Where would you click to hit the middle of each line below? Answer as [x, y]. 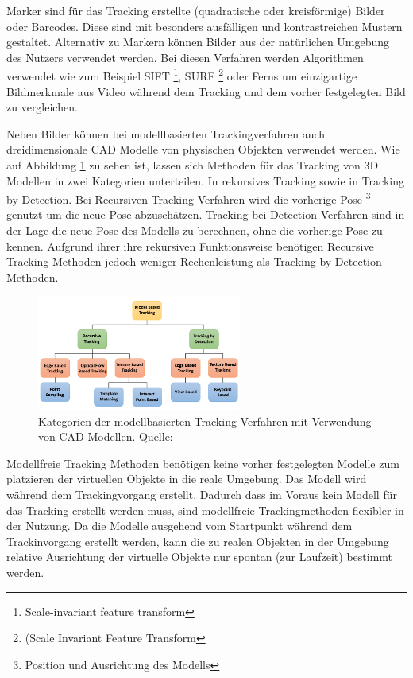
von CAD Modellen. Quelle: [106, 436]
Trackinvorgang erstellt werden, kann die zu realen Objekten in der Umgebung [198, 541]
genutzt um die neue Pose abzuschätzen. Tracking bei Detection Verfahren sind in [206, 214]
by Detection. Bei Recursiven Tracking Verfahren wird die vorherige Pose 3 [189, 198]
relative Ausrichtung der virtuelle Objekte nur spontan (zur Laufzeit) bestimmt [200, 557]
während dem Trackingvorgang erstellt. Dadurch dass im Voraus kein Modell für [202, 494]
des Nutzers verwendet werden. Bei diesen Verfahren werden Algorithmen [185, 57]
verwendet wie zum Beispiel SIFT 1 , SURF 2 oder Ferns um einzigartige [182, 75]
